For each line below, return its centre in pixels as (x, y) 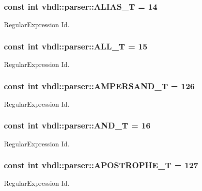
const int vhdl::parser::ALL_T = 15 (76, 46)
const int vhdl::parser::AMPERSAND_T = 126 (99, 86)
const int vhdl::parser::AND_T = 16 (77, 125)
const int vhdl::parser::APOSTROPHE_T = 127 (101, 165)
